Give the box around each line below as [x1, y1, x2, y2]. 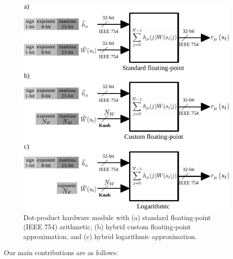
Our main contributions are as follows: [4, 247, 118, 258]
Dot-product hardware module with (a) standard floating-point [23, 212, 211, 222]
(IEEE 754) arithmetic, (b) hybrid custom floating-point [23, 222, 191, 232]
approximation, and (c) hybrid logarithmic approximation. [23, 231, 197, 241]
